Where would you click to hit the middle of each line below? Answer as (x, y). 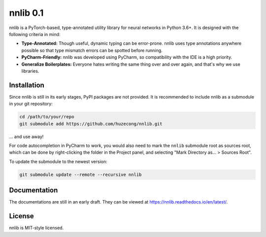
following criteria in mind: (35, 34)
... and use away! (26, 136)
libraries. (30, 71)
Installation (27, 85)
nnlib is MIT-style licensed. (36, 228)
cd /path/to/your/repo (47, 117)
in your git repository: (31, 104)
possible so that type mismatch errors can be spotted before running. (92, 50)
